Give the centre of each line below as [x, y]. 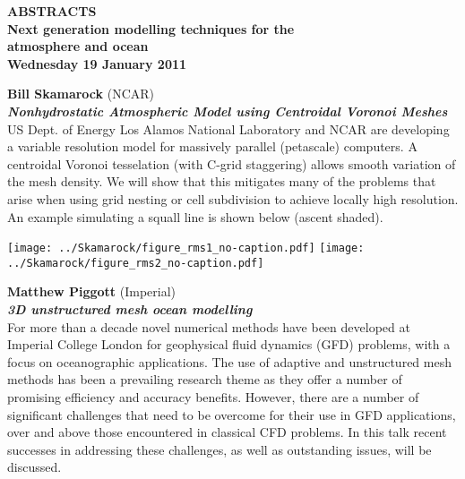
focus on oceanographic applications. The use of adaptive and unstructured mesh [229, 361]
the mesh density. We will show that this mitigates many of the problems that [222, 181]
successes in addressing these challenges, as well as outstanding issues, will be [220, 449]
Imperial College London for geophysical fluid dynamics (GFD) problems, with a [229, 344]
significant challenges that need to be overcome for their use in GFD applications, [232, 414]
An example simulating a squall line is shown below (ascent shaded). [195, 216]
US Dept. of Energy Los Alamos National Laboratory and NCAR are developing [228, 128]
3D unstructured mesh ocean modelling [130, 309]
